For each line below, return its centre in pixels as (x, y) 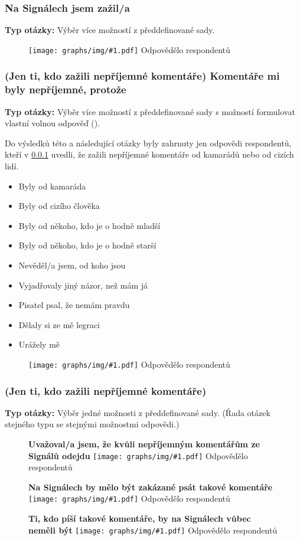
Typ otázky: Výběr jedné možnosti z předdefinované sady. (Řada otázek (138, 412)
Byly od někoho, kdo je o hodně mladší (89, 225)
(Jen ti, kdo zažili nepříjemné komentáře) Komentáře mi (142, 76)
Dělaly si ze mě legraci (59, 324)
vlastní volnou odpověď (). (53, 123)
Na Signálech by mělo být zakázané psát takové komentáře (151, 487)
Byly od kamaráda (52, 186)
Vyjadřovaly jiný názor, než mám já (83, 285)
